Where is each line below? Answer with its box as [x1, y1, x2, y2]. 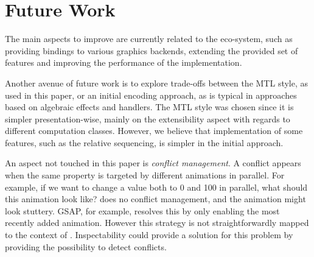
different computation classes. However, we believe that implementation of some [5, 124, 303, 137]
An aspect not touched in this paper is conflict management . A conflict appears [5, 157, 301, 169]
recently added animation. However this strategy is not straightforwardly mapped [5, 216, 309, 229]
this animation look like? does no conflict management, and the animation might [5, 192, 306, 205]
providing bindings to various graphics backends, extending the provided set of [5, 44, 298, 57]
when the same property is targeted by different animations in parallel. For [5, 169, 285, 181]
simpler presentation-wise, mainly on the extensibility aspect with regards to [5, 112, 290, 125]
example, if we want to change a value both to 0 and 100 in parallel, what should [5, 180, 308, 193]
